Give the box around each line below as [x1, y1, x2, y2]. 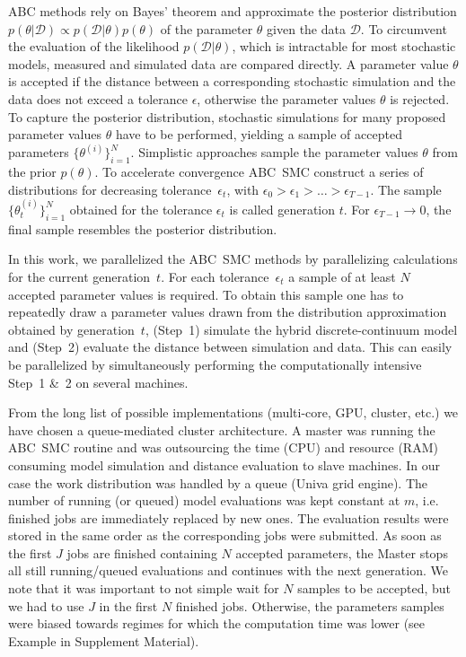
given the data [267, 19, 346, 38]
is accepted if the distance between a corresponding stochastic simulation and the [8, 72, 456, 91]
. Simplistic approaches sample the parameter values [130, 143, 418, 162]
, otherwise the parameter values [197, 89, 376, 108]
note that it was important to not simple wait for [8, 579, 279, 598]
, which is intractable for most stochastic [232, 37, 456, 56]
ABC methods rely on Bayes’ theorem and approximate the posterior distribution [8, 2, 457, 20]
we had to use [8, 596, 84, 615]
